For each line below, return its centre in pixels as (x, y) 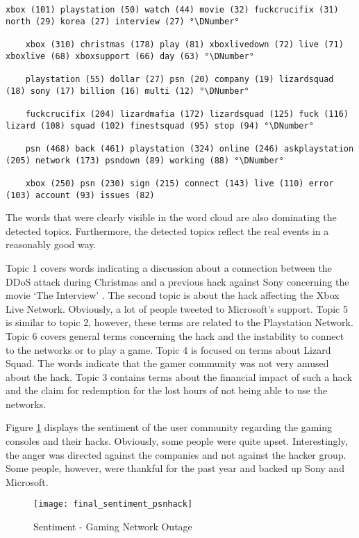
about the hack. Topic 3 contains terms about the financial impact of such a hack (179, 376)
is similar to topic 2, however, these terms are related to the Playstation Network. (179, 322)
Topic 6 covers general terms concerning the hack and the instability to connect (175, 335)
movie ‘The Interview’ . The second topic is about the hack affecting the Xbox (173, 295)
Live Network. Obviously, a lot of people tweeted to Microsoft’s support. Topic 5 (177, 308)
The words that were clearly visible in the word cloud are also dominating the (171, 217)
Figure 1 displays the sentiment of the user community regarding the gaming (169, 427)
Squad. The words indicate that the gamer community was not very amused (167, 363)
